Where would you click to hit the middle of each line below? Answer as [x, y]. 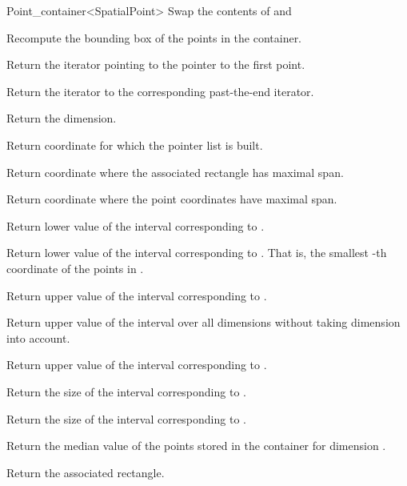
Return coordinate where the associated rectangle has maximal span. [175, 172]
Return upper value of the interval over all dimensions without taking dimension [203, 322]
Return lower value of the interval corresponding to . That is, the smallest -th [197, 253]
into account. [38, 337]
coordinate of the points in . [75, 268]
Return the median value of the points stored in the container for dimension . [196, 446]
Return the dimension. [62, 118]
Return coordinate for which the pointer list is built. [135, 145]
